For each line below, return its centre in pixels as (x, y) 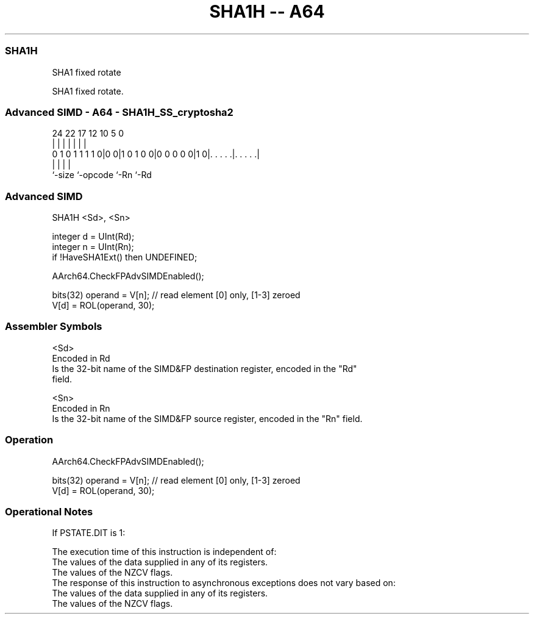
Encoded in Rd (81, 358)
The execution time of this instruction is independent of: (164, 552)
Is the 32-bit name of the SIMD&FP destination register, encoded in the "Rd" (205, 368)
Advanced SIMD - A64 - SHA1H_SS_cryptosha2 (119, 112)
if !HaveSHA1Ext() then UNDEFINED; (125, 257)
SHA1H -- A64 (267, 12)
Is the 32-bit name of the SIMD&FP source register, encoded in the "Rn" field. (207, 418)
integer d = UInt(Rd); (93, 236)
